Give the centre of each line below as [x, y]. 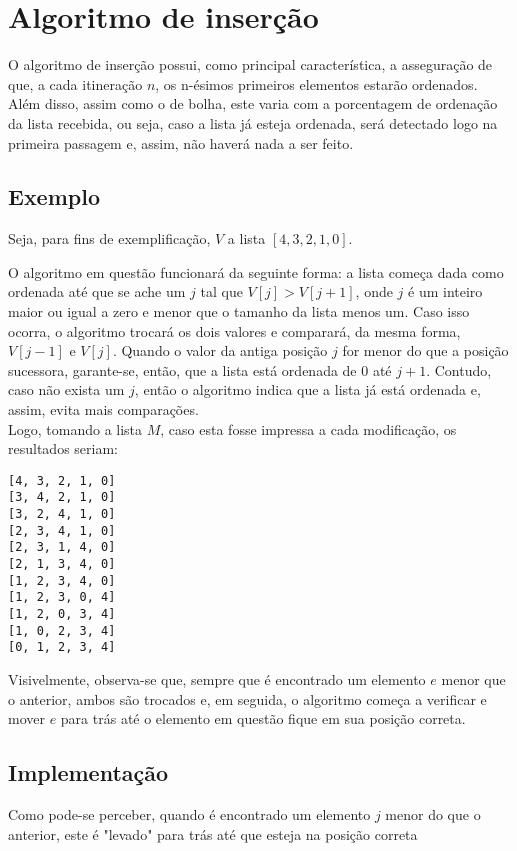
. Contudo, [459, 369]
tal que [221, 291]
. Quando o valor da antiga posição [220, 350]
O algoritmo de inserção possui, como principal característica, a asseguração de [250, 64]
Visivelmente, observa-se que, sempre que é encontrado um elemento [217, 679]
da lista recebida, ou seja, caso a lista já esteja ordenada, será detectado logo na [253, 122]
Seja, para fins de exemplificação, [109, 238]
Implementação [88, 772]
